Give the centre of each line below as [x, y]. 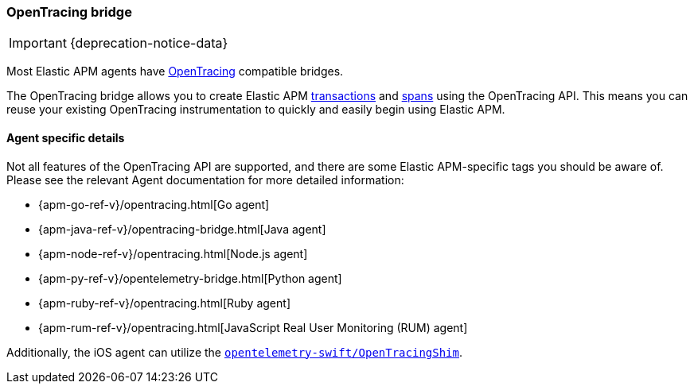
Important [38, 43]
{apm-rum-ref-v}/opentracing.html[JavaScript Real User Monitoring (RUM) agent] [253, 327]
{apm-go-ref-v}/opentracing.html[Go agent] [154, 204]
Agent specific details [66, 137]
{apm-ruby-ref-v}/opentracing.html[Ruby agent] [164, 303]
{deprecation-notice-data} [149, 43]
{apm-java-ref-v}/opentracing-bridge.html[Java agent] [182, 229]
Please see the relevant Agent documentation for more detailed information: [205, 180]
